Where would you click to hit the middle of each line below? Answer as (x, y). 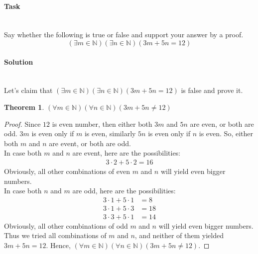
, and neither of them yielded (179, 235)
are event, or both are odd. (90, 143)
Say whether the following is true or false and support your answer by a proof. (124, 35)
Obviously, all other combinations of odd (66, 225)
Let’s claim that (28, 90)
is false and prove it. (212, 90)
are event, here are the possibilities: (127, 153)
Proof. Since (22, 124)
